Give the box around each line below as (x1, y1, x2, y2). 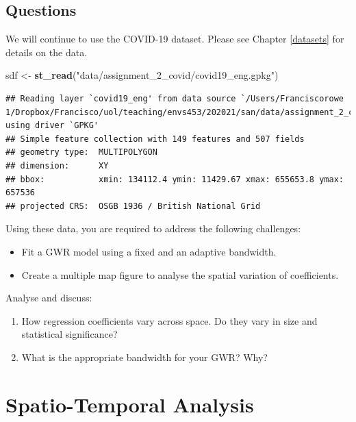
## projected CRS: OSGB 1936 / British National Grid (5, 201, 261, 211)
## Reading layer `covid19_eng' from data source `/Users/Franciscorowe (5, 93, 344, 103)
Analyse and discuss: (5, 290, 92, 305)
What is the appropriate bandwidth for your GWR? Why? (21, 349, 268, 364)
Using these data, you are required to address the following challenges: (5, 221, 301, 236)
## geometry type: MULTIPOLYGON (5, 147, 157, 158)
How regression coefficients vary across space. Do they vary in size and (21, 313, 318, 327)
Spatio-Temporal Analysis (5, 390, 254, 418)
